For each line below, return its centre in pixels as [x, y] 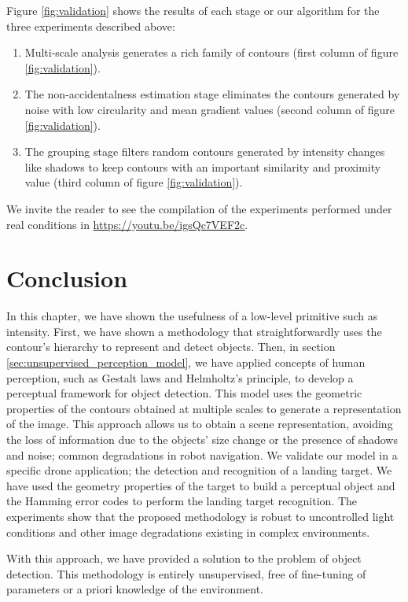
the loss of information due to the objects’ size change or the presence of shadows [202, 439]
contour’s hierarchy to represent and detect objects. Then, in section [171, 347]
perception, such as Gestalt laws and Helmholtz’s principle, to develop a [180, 377]
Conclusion [67, 278]
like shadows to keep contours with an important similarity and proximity [203, 166]
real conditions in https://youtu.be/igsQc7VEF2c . [127, 224]
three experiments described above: [91, 26]
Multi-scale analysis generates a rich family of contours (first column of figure [211, 52]
